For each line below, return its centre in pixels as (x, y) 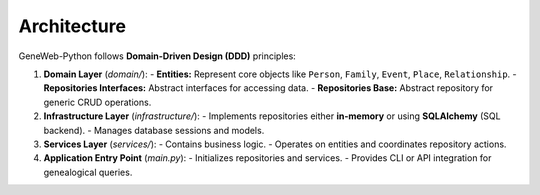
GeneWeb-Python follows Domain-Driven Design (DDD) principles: (157, 56)
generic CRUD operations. (97, 102)
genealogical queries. (88, 172)
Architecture (72, 26)
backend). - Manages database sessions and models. (154, 130)
